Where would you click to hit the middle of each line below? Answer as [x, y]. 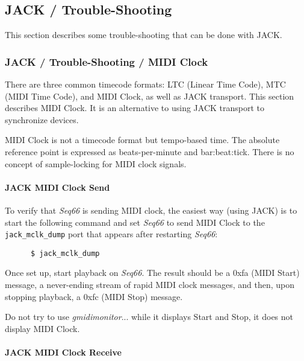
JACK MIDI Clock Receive [63, 352]
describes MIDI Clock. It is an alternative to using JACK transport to [135, 108]
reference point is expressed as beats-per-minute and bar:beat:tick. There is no [150, 151]
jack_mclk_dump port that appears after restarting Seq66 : [111, 234]
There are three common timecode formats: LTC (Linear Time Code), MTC [145, 84]
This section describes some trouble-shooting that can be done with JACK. [144, 35]
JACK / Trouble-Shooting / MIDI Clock [107, 61]
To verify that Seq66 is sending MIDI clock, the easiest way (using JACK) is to [151, 210]
